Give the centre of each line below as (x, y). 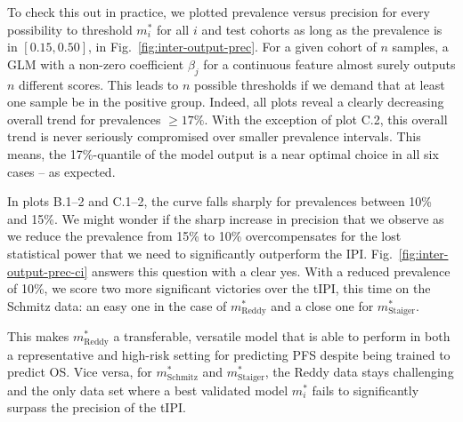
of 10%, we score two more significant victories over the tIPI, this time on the (219, 288)
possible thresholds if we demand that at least (320, 84)
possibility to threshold (70, 29)
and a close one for (322, 305)
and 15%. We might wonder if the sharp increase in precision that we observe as (226, 218)
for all (173, 29)
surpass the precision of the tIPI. (97, 407)
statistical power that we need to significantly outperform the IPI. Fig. (200, 253)
